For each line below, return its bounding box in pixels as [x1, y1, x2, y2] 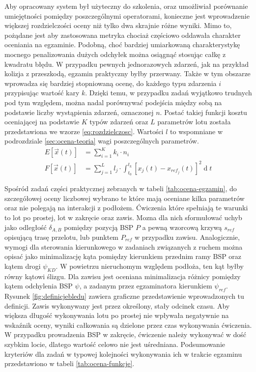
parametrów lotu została [157, 116, 231, 127]
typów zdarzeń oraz [89, 116, 148, 127]
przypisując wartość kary [4, 87, 80, 98]
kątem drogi [4, 260, 41, 271]
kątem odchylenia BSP [4, 281, 73, 291]
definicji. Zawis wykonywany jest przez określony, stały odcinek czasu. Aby [4, 300, 230, 311]
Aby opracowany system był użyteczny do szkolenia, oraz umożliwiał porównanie [4, 1, 248, 11]
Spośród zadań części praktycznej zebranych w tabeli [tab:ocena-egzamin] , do [4, 183, 237, 194]
